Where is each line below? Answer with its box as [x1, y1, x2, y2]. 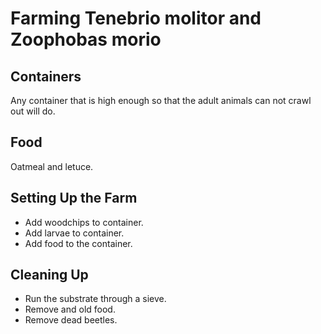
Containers [10, 68, 82, 85]
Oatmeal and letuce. [10, 160, 94, 172]
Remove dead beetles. [24, 314, 118, 326]
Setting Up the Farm [10, 190, 138, 207]
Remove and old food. [24, 303, 116, 316]
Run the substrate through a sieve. [24, 293, 167, 305]
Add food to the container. [24, 237, 133, 249]
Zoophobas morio [10, 28, 162, 51]
